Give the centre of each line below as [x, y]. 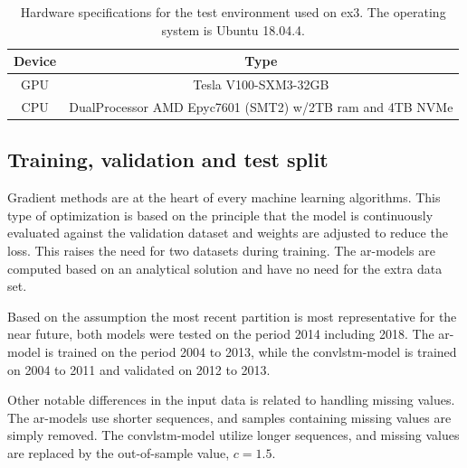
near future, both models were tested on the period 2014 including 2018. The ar [229, 334]
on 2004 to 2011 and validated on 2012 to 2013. [139, 369]
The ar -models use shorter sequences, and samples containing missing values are [229, 417]
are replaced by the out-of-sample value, [119, 452]
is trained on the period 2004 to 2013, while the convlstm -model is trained [251, 351]
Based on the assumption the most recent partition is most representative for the [232, 316]
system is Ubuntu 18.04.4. [233, 29]
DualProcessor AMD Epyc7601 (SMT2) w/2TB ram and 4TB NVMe [261, 106]
